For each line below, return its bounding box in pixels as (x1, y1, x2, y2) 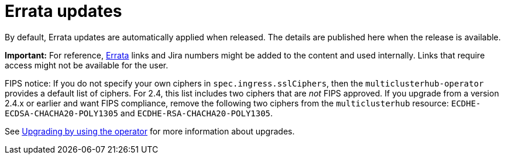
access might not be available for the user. (5, 60, 169, 70)
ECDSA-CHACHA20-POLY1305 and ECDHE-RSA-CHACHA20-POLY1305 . (5, 108, 273, 118)
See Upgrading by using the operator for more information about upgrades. (5, 126, 295, 136)
